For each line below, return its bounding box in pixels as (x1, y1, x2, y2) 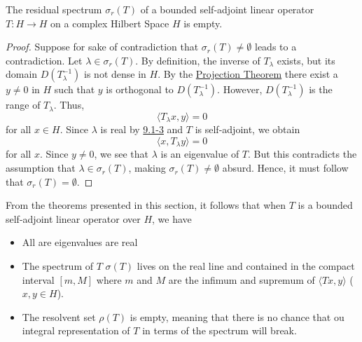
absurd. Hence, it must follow (222, 160, 349, 175)
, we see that (94, 146, 148, 161)
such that (54, 82, 95, 97)
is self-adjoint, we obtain (195, 122, 300, 137)
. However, (217, 82, 263, 97)
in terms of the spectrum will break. (142, 323, 297, 338)
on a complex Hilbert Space (50, 15, 169, 30)
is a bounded (298, 198, 353, 212)
